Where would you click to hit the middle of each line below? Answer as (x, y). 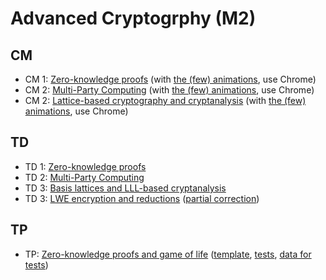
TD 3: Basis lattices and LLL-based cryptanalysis (125, 188)
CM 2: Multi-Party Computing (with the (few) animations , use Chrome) (169, 90)
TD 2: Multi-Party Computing (84, 177)
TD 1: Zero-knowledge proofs (85, 166)
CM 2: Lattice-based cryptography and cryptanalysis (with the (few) (165, 100)
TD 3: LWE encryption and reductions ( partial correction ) (142, 198)
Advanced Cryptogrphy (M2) (133, 18)
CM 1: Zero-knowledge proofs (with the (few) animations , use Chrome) (170, 79)
